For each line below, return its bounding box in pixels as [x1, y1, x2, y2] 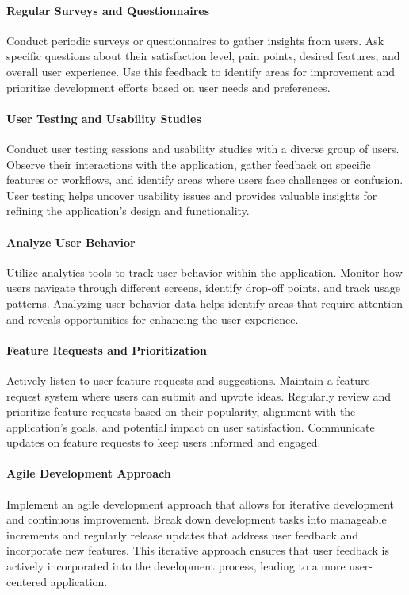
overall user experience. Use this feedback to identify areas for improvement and [6, 63, 396, 79]
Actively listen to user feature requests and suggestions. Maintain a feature [6, 371, 370, 388]
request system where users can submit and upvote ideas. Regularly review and [6, 387, 392, 404]
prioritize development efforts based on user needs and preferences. [6, 79, 331, 95]
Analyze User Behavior [6, 233, 136, 250]
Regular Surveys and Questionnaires [6, 2, 210, 18]
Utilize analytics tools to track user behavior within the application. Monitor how [6, 263, 403, 280]
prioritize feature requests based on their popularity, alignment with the [6, 403, 356, 420]
